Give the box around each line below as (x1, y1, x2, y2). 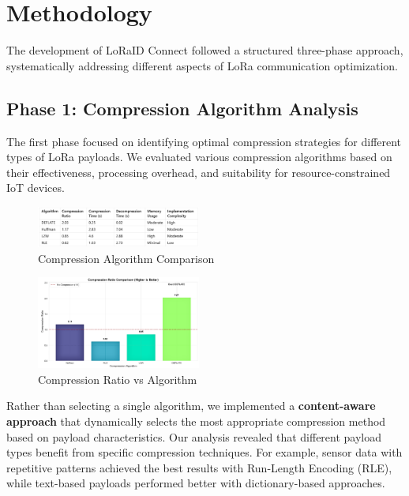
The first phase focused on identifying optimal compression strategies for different (6, 133, 402, 149)
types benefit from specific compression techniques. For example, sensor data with (6, 444, 403, 460)
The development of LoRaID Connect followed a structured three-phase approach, (6, 42, 403, 58)
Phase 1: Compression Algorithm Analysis (6, 96, 358, 120)
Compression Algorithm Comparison (38, 250, 215, 266)
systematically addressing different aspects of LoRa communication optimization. (6, 57, 398, 73)
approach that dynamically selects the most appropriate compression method (6, 412, 386, 429)
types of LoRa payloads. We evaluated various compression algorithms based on (6, 148, 392, 165)
